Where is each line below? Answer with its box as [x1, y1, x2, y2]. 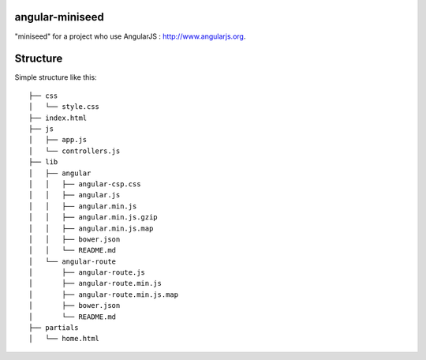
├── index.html [28, 113, 88, 122]
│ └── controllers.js [28, 146, 121, 156]
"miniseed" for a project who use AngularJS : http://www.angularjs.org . [14, 32, 246, 41]
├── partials [28, 324, 79, 332]
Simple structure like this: [14, 73, 98, 82]
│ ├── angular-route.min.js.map [28, 290, 179, 299]
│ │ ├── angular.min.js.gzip [28, 213, 158, 222]
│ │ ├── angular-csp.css [28, 179, 141, 189]
